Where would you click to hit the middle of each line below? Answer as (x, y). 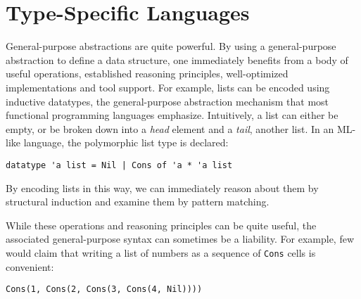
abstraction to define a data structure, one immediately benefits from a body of (177, 59)
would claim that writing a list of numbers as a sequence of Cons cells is (161, 252)
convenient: (30, 266)
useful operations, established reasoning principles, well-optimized (147, 74)
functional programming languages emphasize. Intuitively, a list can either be (172, 115)
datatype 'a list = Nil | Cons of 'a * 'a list (119, 165)
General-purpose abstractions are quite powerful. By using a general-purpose (171, 46)
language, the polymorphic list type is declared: (126, 142)
